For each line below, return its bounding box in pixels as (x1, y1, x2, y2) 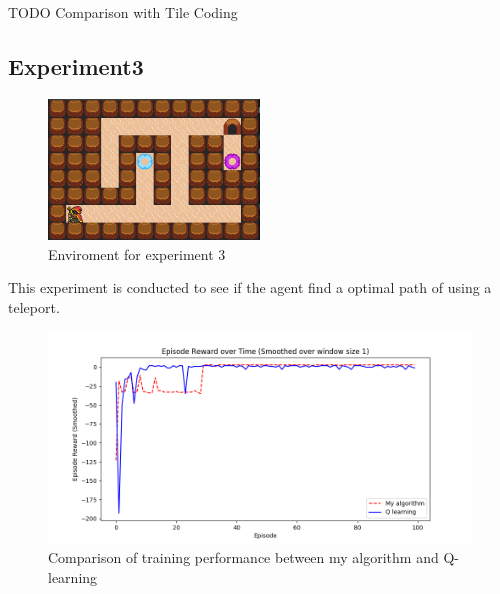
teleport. (8, 296, 60, 317)
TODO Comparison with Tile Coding (8, 2, 238, 22)
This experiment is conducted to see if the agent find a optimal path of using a (8, 277, 492, 298)
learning (48, 566, 98, 587)
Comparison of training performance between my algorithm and (48, 547, 439, 568)
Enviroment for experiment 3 (48, 243, 226, 264)
